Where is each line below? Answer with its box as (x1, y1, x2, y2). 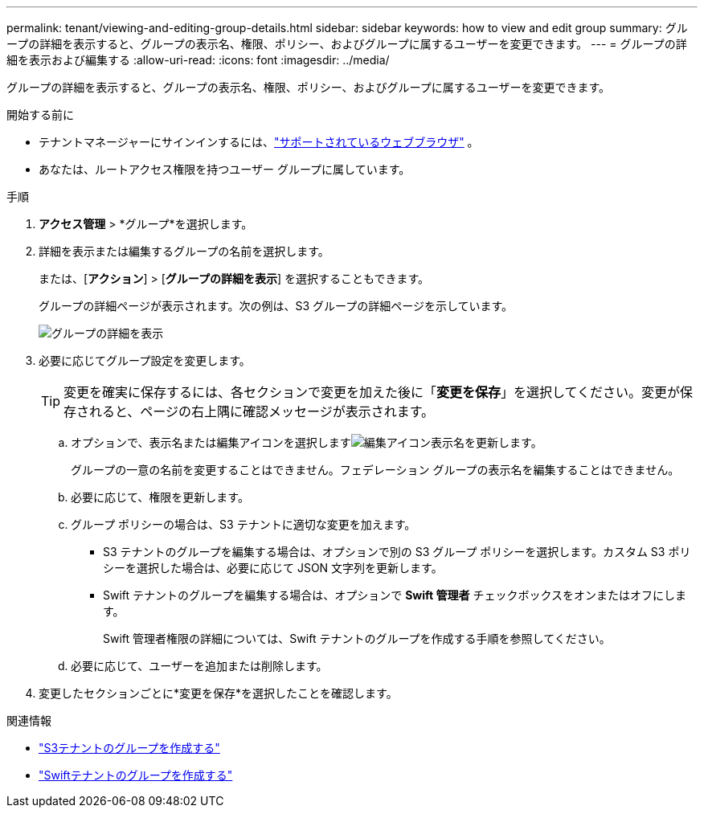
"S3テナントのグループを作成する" (39, 741, 220, 755)
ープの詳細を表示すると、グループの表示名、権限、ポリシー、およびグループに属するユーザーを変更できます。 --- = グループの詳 (6, 37, 687, 51)
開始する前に (6, 108, 74, 121)
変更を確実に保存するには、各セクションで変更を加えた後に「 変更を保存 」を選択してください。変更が (63, 384, 681, 400)
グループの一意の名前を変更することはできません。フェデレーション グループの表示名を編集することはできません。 (71, 463, 680, 477)
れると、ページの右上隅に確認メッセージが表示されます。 (89, 403, 435, 419)
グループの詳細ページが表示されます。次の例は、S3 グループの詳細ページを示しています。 (39, 299, 514, 313)
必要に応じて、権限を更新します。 (71, 490, 249, 504)
